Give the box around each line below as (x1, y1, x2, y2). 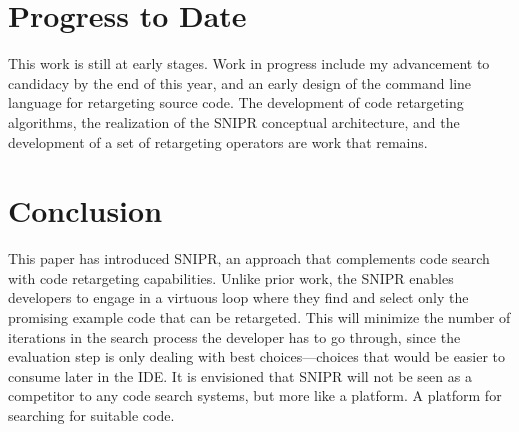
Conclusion (8, 190, 163, 231)
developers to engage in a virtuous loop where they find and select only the (8, 287, 469, 308)
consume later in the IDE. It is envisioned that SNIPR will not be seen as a (8, 365, 472, 386)
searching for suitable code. (8, 404, 175, 425)
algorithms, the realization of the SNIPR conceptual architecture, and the (8, 111, 460, 132)
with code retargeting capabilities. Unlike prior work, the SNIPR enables (8, 267, 454, 288)
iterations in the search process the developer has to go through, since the (8, 326, 461, 347)
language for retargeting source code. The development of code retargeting (8, 92, 464, 113)
